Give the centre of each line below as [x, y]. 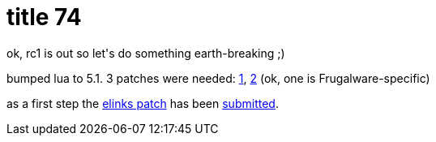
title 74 [44, 17]
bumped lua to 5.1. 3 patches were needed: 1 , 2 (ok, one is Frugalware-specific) [218, 78]
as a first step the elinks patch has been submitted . [143, 103]
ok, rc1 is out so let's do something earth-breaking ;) [146, 53]
